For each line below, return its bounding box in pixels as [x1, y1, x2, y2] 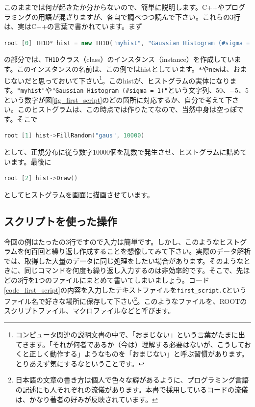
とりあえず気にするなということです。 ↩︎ [15, 358, 144, 368]
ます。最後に [10, 156, 51, 166]
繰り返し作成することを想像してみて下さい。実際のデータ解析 [51, 246, 251, 256]
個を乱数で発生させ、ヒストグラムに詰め [109, 146, 240, 157]
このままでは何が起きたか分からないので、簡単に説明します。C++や [4, 2, 225, 12]
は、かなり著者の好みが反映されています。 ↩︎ [15, 394, 158, 404]
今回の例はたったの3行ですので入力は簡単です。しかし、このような [4, 236, 220, 246]
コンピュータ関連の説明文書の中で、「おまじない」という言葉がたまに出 [15, 329, 245, 340]
